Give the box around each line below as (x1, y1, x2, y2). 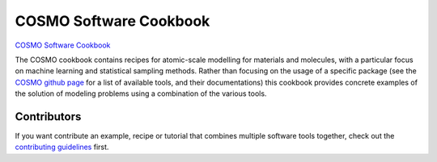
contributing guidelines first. (15, 142, 109, 152)
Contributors (15, 110, 82, 123)
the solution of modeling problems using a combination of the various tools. (15, 89, 267, 98)
